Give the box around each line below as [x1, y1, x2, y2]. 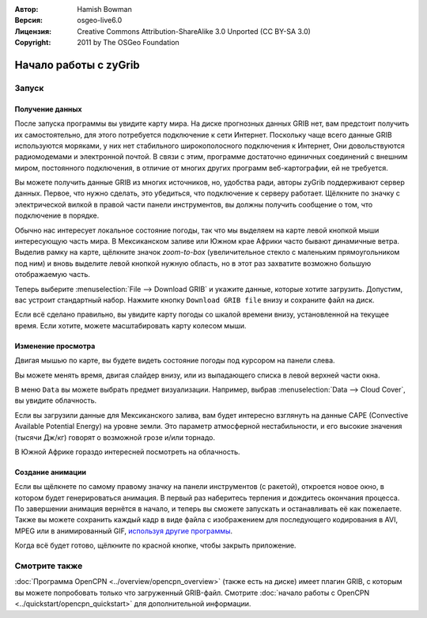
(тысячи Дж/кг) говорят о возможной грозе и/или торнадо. [14, 432, 216, 442]
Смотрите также [14, 560, 83, 571]
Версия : [14, 16, 43, 25]
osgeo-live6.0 [77, 16, 123, 25]
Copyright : [14, 38, 51, 47]
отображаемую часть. [14, 270, 91, 279]
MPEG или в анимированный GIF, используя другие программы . [14, 526, 233, 536]
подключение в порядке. [14, 210, 100, 221]
